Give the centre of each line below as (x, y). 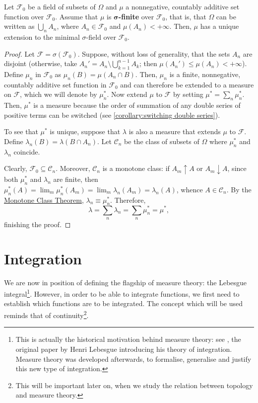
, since (237, 168)
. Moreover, (73, 168)
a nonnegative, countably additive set (183, 6)
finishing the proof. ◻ (37, 224)
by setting (188, 94)
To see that (21, 131)
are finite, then (76, 179)
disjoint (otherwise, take (41, 63)
